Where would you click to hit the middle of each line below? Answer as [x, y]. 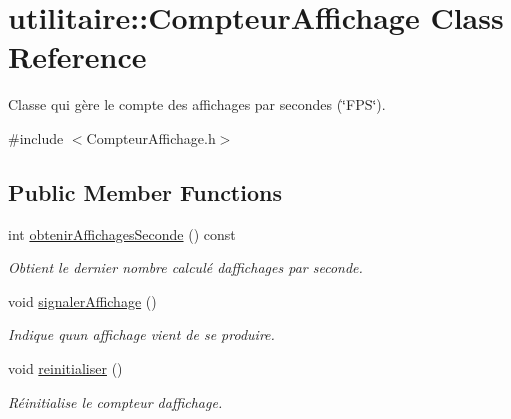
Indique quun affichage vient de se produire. [141, 334]
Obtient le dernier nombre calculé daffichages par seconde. [185, 267]
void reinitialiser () [65, 368]
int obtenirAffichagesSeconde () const [122, 233]
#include [36, 137]
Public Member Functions [145, 191]
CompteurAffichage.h [151, 137]
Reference [77, 56]
